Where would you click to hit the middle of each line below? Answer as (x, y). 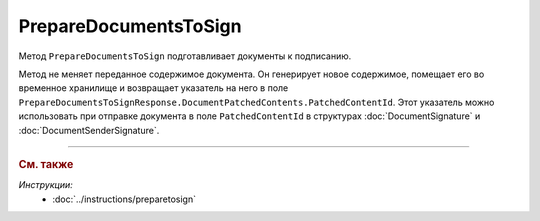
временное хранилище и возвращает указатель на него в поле (153, 88)
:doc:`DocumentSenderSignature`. (89, 130)
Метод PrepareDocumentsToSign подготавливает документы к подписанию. (185, 56)
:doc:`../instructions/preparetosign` (124, 199)
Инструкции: (46, 185)
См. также (46, 164)
